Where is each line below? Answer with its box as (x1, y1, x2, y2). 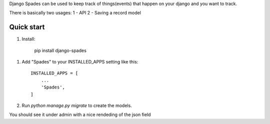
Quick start (9, 23, 45, 31)
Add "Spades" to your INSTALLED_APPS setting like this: (21, 59, 138, 65)
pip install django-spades (34, 47, 87, 53)
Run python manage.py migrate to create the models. (21, 102, 132, 108)
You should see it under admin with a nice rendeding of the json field (9, 111, 151, 117)
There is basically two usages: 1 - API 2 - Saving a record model (9, 10, 141, 16)
